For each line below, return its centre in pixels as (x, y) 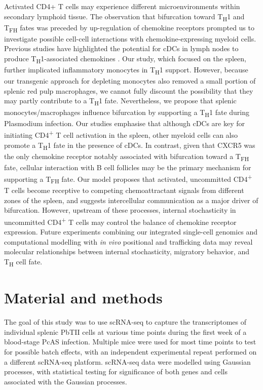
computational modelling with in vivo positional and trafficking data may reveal (128, 241)
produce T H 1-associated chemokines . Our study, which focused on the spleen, (125, 59)
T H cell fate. (23, 262)
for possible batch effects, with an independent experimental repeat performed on (130, 352)
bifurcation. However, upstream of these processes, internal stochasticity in (120, 210)
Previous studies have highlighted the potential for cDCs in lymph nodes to (121, 48)
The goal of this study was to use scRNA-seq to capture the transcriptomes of (125, 322)
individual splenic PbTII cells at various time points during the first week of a (125, 331)
